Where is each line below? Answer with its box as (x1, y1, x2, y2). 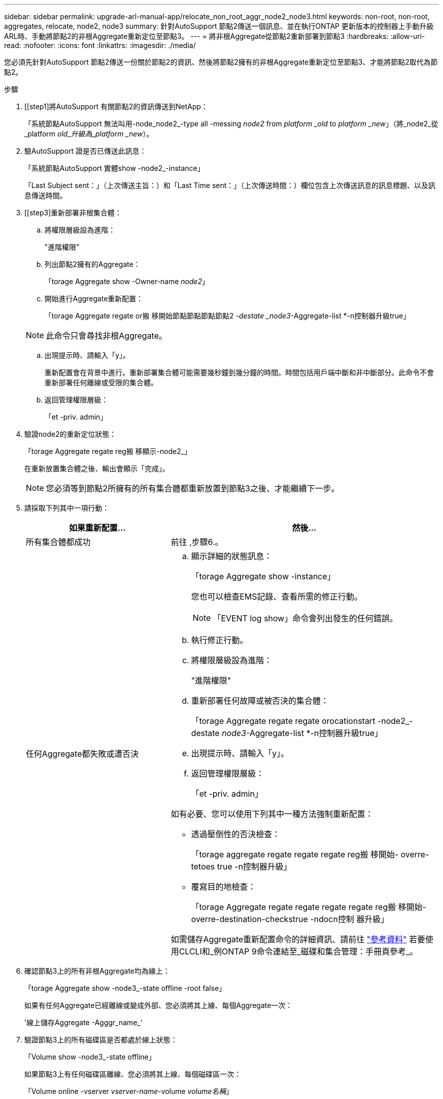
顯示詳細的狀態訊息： (191, 551, 272, 561)
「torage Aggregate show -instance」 (191, 571, 335, 581)
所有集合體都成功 (26, 537, 91, 547)
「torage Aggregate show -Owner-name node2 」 (45, 277, 209, 286)
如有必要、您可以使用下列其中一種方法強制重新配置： (170, 809, 373, 819)
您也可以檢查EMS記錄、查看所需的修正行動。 (191, 591, 363, 602)
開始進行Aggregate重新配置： (45, 294, 144, 303)
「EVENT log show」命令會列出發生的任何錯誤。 (212, 613, 398, 623)
